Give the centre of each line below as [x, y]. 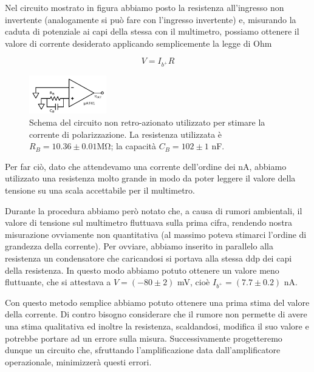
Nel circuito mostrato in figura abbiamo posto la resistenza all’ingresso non [145, 7]
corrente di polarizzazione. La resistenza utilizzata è [126, 134]
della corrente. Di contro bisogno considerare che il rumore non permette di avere [156, 314]
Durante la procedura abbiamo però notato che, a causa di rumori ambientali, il [154, 210]
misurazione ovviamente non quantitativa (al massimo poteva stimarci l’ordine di [156, 234]
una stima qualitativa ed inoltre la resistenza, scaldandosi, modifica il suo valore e [157, 326]
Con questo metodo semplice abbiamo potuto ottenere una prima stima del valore [157, 302]
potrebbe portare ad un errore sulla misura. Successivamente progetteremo [144, 338]
